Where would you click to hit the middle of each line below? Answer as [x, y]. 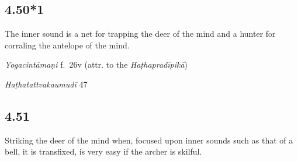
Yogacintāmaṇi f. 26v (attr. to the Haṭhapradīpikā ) [96, 64]
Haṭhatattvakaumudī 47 [46, 84]
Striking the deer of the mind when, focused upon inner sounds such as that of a [149, 140]
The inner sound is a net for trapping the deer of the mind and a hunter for [140, 34]
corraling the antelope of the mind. [67, 45]
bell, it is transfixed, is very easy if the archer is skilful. [103, 151]
